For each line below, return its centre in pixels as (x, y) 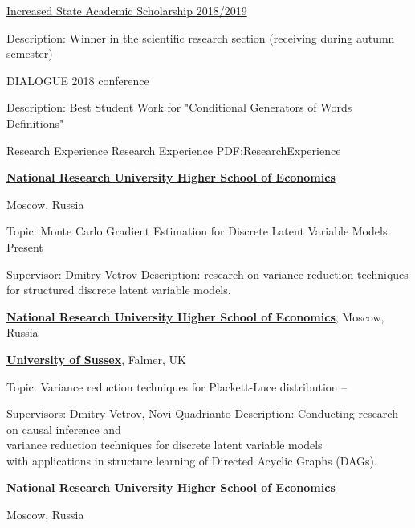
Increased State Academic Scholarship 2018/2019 (127, 10)
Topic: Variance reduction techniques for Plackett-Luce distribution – (177, 386)
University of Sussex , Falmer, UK (96, 359)
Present (25, 246)
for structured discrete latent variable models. (119, 290)
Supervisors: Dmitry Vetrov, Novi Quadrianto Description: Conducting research (202, 413)
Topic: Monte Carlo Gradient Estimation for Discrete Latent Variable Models (197, 231)
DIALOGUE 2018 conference (78, 80)
